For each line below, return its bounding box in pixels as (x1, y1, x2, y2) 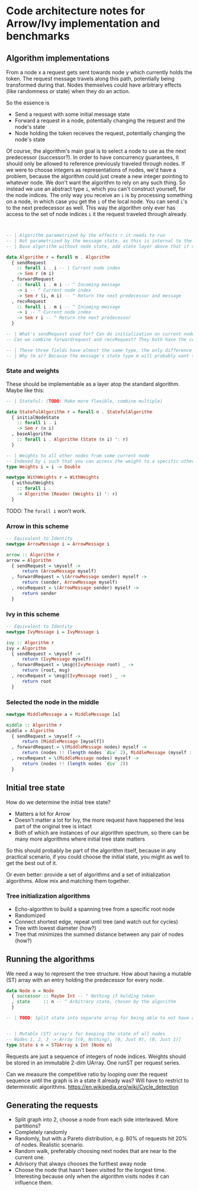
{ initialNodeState (11, 414, 60, 420)
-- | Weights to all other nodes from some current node (6, 452, 150, 458)
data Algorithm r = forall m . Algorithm (6, 254, 110, 260)
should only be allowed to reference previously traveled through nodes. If (6, 160, 185, 167)
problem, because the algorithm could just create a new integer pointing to (6, 173, 188, 179)
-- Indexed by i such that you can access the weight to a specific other (6, 458, 195, 464)
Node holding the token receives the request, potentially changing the (14, 129, 185, 137)
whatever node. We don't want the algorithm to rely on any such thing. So (6, 179, 186, 186)
